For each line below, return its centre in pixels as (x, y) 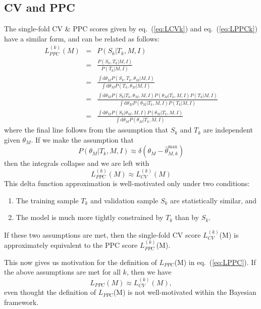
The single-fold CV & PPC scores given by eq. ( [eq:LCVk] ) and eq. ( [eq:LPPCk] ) (131, 29)
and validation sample (124, 200)
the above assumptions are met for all (62, 272)
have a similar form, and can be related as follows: (82, 38)
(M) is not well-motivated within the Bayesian (185, 292)
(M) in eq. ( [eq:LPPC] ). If (215, 262)
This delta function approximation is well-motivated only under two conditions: (127, 183)
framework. (21, 302)
